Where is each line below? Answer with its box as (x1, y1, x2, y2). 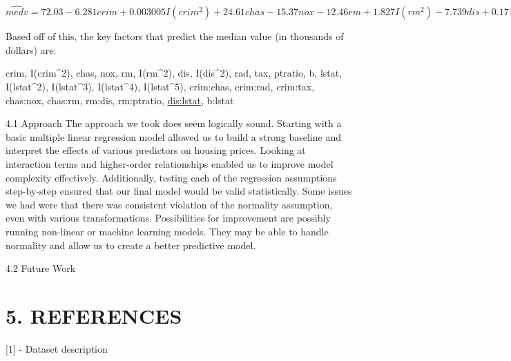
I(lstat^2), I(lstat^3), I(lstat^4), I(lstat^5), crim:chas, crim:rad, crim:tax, (6, 79, 315, 93)
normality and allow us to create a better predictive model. (6, 237, 256, 252)
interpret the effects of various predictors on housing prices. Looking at (6, 143, 306, 157)
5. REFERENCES (6, 301, 182, 329)
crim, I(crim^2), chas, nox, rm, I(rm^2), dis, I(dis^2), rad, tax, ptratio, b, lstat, (6, 66, 343, 80)
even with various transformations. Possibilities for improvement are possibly (6, 211, 331, 225)
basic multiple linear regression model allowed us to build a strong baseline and (6, 129, 341, 144)
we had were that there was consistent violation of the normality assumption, (6, 197, 333, 211)
